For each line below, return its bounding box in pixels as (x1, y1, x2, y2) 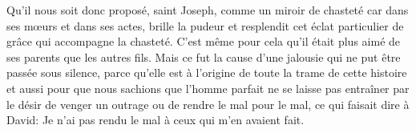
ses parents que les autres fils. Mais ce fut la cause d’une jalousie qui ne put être (6, 48, 401, 65)
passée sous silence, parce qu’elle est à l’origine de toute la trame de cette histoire (6, 64, 407, 81)
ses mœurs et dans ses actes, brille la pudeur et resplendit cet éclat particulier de (6, 17, 404, 34)
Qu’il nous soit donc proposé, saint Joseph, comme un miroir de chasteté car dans (6, 2, 409, 18)
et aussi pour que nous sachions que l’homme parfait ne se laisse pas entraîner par (6, 79, 410, 96)
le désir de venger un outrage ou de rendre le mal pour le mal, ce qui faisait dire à (6, 95, 410, 112)
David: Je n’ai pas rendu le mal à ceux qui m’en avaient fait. (6, 111, 305, 128)
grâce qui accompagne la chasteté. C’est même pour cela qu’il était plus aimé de (6, 33, 401, 50)
